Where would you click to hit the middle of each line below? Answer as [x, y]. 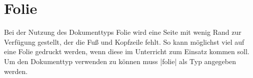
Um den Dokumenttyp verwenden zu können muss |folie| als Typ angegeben [120, 61]
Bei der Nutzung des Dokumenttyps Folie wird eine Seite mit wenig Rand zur [123, 32]
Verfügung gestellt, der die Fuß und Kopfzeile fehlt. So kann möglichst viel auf [124, 41]
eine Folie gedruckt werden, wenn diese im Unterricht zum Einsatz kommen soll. [127, 51]
